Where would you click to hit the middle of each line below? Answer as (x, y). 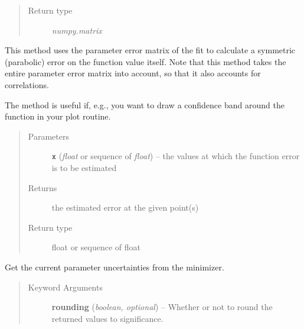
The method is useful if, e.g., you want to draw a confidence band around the (145, 104)
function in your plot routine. (58, 116)
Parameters (48, 136)
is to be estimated (84, 167)
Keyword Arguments (65, 287)
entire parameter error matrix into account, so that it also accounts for (133, 73)
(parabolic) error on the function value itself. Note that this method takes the (146, 61)
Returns (43, 187)
